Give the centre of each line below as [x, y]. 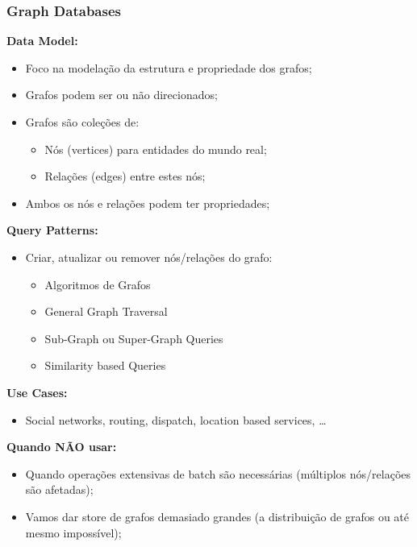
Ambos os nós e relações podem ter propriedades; [148, 203]
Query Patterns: [52, 230]
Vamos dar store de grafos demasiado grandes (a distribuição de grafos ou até [217, 516]
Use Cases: [37, 392]
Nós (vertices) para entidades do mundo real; [156, 149]
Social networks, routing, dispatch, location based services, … [176, 419]
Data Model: [42, 41]
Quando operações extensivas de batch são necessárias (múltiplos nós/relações [218, 473]
